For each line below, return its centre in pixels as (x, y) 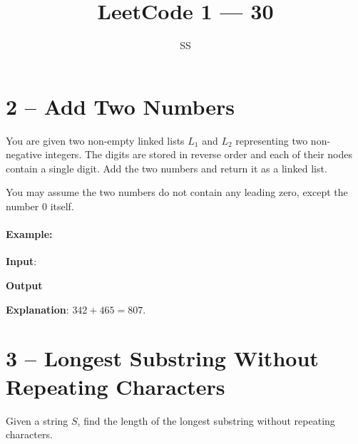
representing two (272, 140)
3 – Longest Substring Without (162, 358)
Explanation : (37, 309)
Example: (29, 234)
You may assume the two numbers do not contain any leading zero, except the (177, 192)
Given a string (37, 420)
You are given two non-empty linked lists (95, 140)
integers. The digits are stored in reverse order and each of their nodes (199, 154)
